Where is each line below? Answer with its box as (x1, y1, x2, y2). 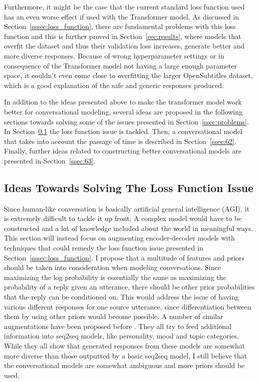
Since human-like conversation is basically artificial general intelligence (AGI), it (4, 203, 250, 213)
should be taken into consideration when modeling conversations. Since (4, 262, 221, 272)
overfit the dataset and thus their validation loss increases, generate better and (4, 40, 245, 51)
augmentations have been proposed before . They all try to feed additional (4, 320, 232, 331)
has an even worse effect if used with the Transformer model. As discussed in (4, 11, 239, 21)
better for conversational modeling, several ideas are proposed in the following (4, 106, 243, 116)
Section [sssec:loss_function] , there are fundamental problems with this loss (4, 21, 236, 31)
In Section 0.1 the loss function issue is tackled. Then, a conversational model (4, 126, 243, 136)
